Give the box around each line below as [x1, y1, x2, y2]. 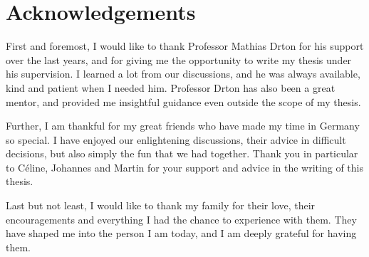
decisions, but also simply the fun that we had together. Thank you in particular [6, 146, 358, 161]
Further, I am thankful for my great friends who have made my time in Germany [6, 118, 360, 133]
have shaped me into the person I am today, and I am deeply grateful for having [6, 226, 357, 241]
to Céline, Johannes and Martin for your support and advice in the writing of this [6, 159, 363, 174]
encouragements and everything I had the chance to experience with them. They [6, 211, 357, 226]
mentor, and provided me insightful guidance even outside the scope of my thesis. [6, 94, 361, 109]
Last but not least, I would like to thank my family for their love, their [6, 198, 316, 213]
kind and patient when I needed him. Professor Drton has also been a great [6, 80, 336, 95]
